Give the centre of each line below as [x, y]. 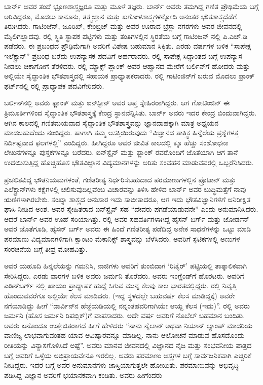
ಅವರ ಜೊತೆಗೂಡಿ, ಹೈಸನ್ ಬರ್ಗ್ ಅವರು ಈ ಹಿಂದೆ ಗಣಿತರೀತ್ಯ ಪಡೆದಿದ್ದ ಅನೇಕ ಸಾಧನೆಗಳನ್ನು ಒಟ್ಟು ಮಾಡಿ [128, 229]
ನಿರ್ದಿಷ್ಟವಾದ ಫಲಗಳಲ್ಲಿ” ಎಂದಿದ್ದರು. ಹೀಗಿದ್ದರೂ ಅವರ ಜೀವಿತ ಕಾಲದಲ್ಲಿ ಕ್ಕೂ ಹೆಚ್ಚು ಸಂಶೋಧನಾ [116, 142]
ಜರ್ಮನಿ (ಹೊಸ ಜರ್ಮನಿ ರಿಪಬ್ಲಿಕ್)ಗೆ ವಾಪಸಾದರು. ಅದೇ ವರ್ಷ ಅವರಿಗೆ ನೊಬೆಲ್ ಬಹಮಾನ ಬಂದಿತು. [125, 315]
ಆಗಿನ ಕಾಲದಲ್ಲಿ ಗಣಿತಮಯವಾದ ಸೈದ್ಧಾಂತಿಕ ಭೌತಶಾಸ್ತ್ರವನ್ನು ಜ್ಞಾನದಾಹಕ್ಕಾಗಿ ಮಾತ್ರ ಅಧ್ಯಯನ [111, 122]
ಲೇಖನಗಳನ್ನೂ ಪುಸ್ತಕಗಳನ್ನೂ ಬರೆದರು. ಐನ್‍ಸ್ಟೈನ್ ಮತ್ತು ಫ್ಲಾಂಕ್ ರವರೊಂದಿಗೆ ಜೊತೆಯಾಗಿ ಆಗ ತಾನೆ [121, 152]
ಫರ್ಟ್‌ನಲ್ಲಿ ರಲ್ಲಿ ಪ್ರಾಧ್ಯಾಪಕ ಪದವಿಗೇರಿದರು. [54, 85]
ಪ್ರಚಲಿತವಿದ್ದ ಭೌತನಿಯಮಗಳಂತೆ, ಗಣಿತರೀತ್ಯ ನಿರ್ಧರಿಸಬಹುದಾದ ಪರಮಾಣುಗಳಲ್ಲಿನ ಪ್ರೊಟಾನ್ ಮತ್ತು [120, 179]
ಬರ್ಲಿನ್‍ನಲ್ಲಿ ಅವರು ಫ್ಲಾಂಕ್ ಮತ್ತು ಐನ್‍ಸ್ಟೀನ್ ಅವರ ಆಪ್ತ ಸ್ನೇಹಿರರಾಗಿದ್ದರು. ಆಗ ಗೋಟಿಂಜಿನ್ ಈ [117, 103]
